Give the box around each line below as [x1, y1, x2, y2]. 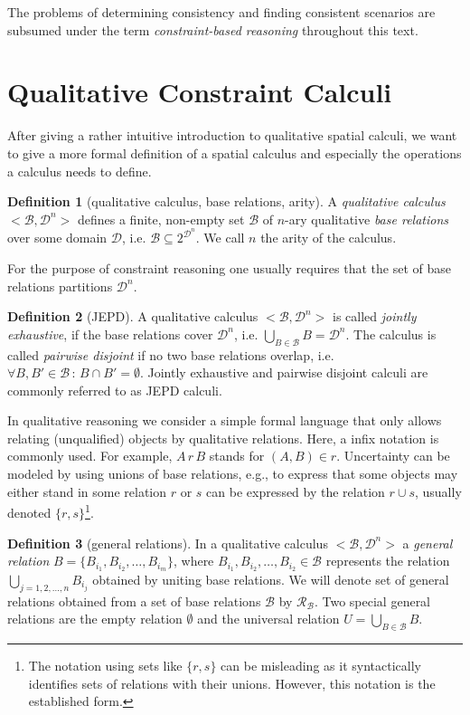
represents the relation [325, 551, 450, 570]
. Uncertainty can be [336, 446, 450, 465]
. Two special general [314, 591, 431, 610]
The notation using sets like [28, 656, 183, 675]
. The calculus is [345, 324, 437, 343]
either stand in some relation [7, 481, 167, 500]
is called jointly [333, 307, 417, 326]
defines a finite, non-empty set [77, 209, 245, 228]
